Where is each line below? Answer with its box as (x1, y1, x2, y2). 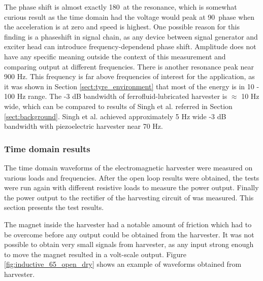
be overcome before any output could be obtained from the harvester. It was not (4, 229, 254, 239)
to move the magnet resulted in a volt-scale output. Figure (4, 249, 186, 259)
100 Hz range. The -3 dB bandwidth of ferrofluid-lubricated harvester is (4, 91, 227, 101)
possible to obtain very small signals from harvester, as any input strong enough (4, 239, 254, 250)
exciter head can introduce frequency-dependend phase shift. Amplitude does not (4, 41, 256, 52)
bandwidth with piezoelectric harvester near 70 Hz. (4, 121, 163, 131)
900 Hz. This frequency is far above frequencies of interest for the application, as (4, 71, 255, 82)
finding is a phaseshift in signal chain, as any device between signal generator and (4, 31, 258, 42)
